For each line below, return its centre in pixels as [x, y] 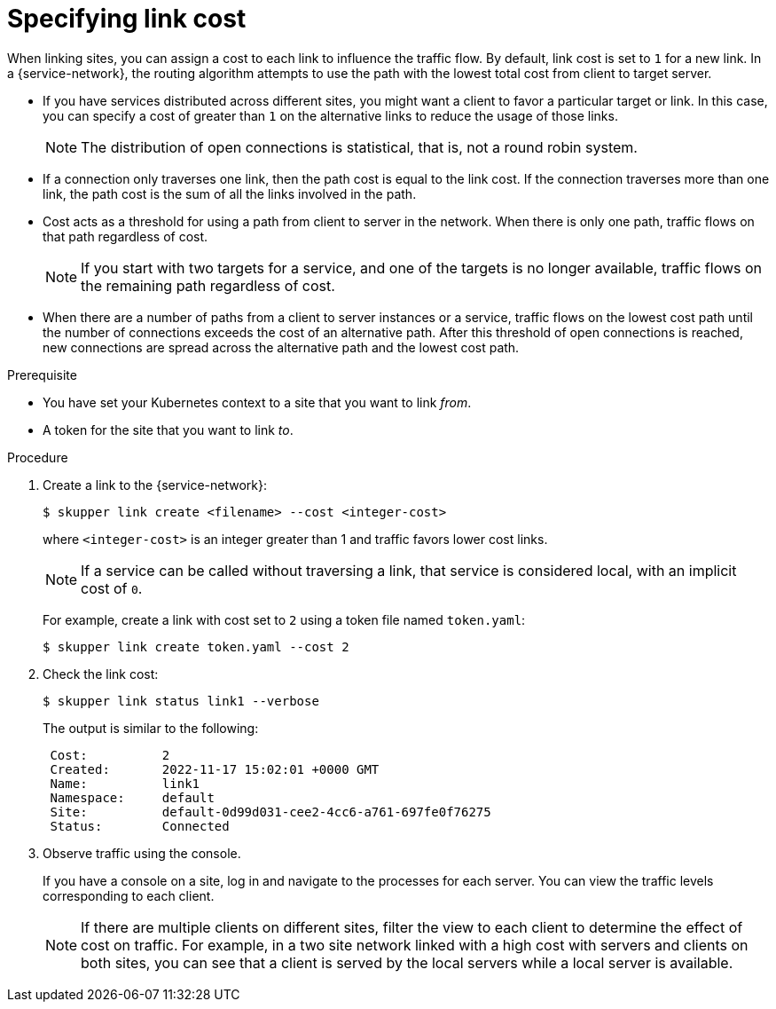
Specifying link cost [127, 19]
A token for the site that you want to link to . [168, 430]
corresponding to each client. [129, 895]
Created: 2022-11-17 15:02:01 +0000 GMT [215, 769]
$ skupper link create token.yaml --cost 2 [196, 646]
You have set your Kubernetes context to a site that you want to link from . [257, 402]
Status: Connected [140, 826]
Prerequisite [42, 374]
